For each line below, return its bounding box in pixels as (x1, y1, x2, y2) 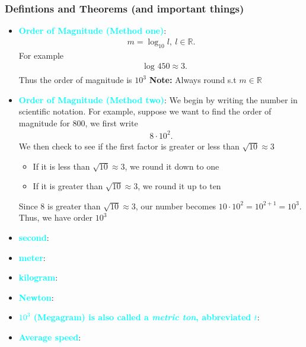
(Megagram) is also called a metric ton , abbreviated (33, 311, 251, 323)
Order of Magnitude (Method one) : (18, 24, 167, 37)
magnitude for (18, 116, 70, 129)
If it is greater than (33, 180, 103, 192)
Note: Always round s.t (149, 74, 237, 86)
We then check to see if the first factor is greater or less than (18, 139, 240, 152)
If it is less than (33, 160, 90, 172)
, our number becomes (135, 199, 216, 212)
